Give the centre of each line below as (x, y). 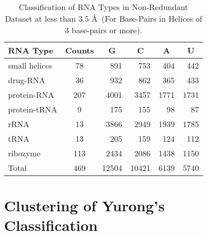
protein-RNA (31, 95)
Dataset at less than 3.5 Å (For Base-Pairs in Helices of (103, 18)
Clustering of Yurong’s (85, 205)
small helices (30, 65)
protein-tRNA (33, 109)
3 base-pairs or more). (103, 30)
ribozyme (24, 153)
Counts (80, 50)
